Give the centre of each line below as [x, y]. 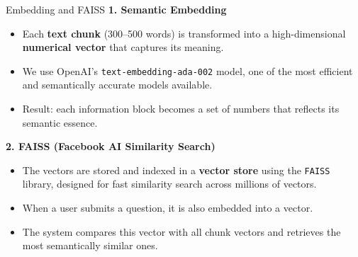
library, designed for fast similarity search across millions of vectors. [169, 184]
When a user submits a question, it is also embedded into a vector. [168, 208]
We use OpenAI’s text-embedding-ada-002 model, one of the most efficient [188, 70]
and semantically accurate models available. [117, 85]
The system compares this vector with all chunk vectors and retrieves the [181, 231]
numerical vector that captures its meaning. [123, 47]
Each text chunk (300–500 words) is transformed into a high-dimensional [184, 33]
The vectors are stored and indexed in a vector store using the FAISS [176, 170]
